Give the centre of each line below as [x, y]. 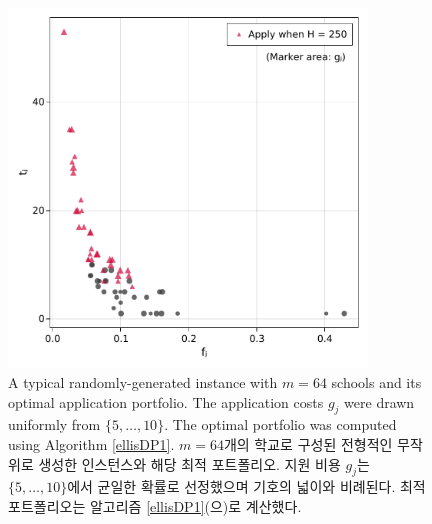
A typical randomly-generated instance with [143, 381]
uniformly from [54, 424]
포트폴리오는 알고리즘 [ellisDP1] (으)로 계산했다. [155, 505]
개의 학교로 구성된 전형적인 [308, 443]
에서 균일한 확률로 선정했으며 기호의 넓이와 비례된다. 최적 [246, 486]
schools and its [376, 381]
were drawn [379, 401]
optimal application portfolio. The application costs [166, 401]
